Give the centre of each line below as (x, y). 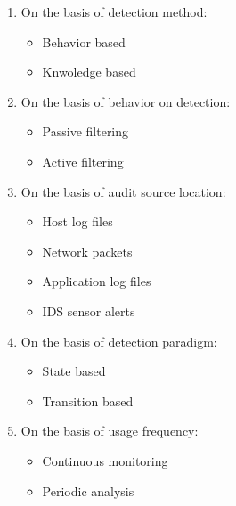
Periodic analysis (88, 490)
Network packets (87, 251)
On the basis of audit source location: (123, 191)
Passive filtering (85, 131)
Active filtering (83, 161)
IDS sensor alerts (89, 310)
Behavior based (84, 41)
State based (74, 371)
